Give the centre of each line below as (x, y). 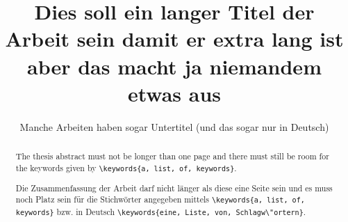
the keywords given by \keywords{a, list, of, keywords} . (126, 167)
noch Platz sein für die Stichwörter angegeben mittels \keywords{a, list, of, (160, 199)
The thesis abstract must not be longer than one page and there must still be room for (172, 156)
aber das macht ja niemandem (174, 66)
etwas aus (174, 93)
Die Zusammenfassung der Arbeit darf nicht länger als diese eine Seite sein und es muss (174, 188)
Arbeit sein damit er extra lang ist (174, 39)
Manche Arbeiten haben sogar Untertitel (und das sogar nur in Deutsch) (174, 126)
